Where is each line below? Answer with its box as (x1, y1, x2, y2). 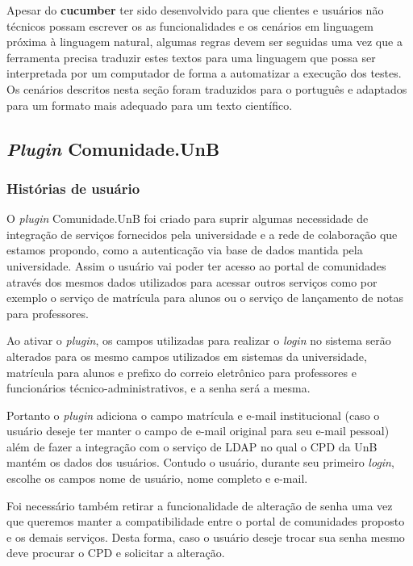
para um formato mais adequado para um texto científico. (6, 96, 293, 113)
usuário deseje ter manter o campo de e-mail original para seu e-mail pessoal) (6, 422, 390, 439)
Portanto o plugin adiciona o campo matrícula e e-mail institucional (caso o (6, 406, 380, 423)
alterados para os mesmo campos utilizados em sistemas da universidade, (6, 347, 367, 364)
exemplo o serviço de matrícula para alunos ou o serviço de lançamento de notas (6, 289, 403, 306)
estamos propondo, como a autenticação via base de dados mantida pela (6, 241, 363, 258)
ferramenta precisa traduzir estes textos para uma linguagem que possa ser (6, 48, 376, 65)
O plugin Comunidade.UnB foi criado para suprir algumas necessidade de (6, 210, 369, 227)
